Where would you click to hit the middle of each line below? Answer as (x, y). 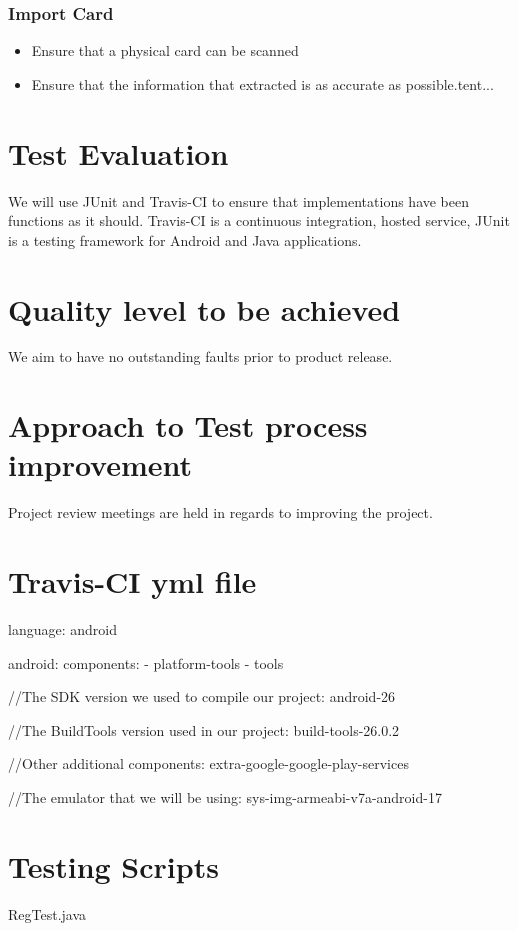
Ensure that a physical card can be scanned (165, 50)
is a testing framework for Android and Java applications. (185, 239)
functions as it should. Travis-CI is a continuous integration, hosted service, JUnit (259, 220)
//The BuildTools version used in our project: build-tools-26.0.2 (204, 729)
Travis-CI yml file (132, 581)
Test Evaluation (118, 152)
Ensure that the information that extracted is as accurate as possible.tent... (262, 83)
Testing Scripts (113, 865)
